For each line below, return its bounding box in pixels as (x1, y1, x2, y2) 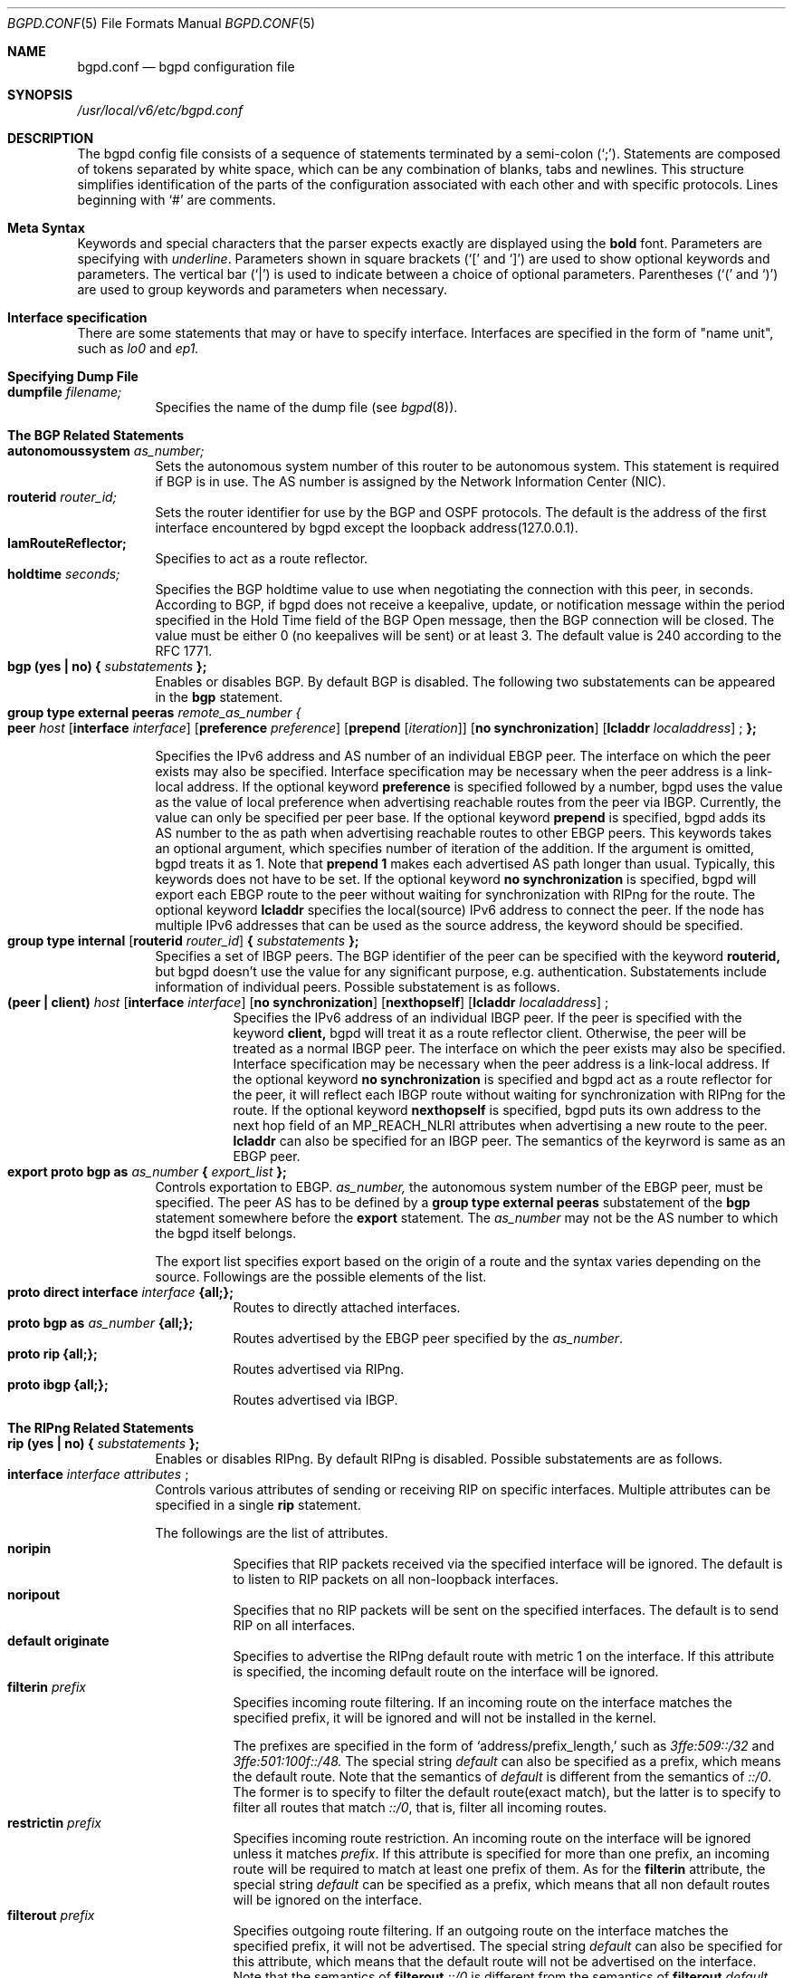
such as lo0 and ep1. (77, 341, 199, 356)
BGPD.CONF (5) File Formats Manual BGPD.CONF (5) (7, 15, 316, 31)
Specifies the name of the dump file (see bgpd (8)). (155, 399, 458, 415)
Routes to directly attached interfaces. (233, 1300, 461, 1315)
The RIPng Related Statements (7, 1420, 195, 1435)
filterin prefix (7, 1679, 86, 1695)
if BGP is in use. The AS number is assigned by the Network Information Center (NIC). (155, 474, 666, 489)
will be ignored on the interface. (233, 1892, 423, 1907)
